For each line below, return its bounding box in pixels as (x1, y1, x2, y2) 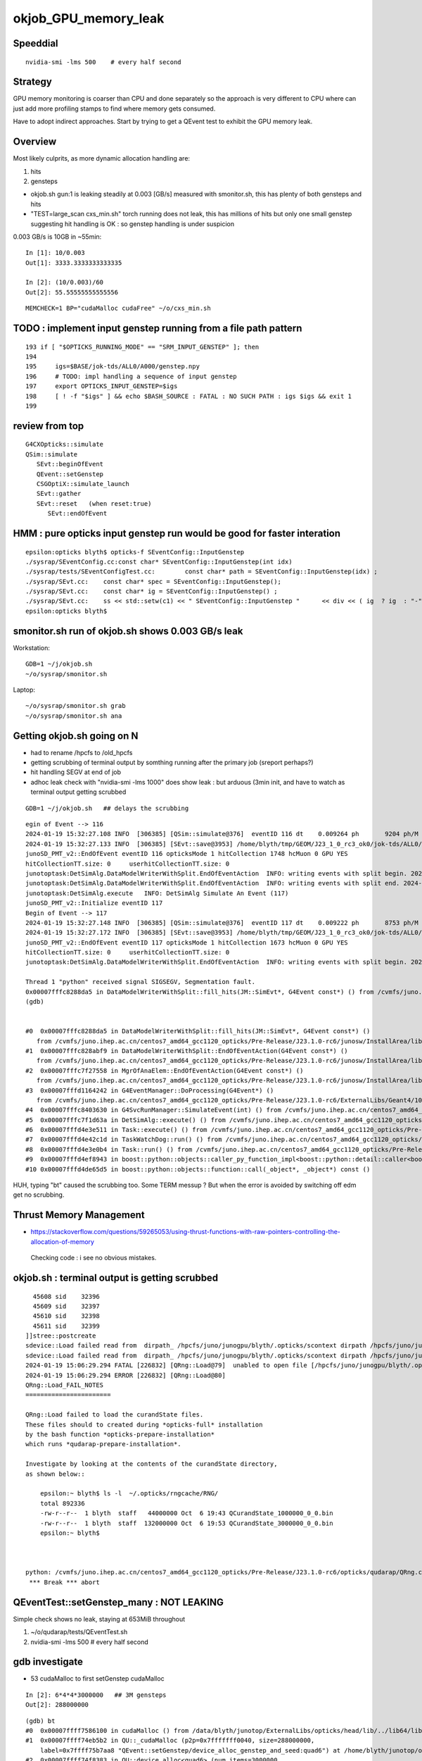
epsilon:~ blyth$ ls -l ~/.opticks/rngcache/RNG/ (39, 1490, 219, 1498)
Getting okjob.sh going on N (13, 730, 139, 742)
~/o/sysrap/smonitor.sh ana (25, 711, 122, 720)
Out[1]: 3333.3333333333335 (25, 259, 122, 267)
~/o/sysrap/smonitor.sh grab (25, 702, 126, 710)
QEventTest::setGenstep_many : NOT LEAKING (13, 1596, 224, 1608)
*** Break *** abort (29, 1578, 100, 1586)
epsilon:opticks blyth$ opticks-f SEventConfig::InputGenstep (25, 548, 245, 556)
